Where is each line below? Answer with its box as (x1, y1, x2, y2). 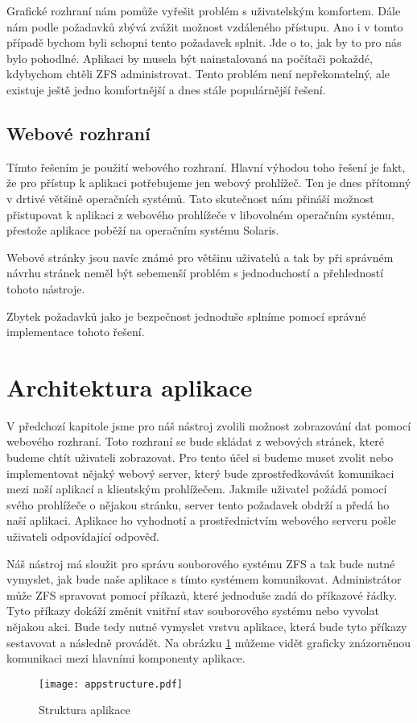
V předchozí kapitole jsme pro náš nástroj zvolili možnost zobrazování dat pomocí (6, 417, 411, 434)
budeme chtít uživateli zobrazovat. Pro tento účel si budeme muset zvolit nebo (6, 449, 394, 466)
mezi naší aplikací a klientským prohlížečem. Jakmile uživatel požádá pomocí (6, 480, 387, 497)
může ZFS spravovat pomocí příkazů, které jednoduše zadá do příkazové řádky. (6, 586, 398, 603)
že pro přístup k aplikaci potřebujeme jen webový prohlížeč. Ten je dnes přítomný (6, 174, 411, 191)
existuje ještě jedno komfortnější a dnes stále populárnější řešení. (6, 81, 326, 98)
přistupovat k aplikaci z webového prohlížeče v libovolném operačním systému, (6, 206, 394, 222)
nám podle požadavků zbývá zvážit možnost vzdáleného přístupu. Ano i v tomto (6, 18, 403, 35)
